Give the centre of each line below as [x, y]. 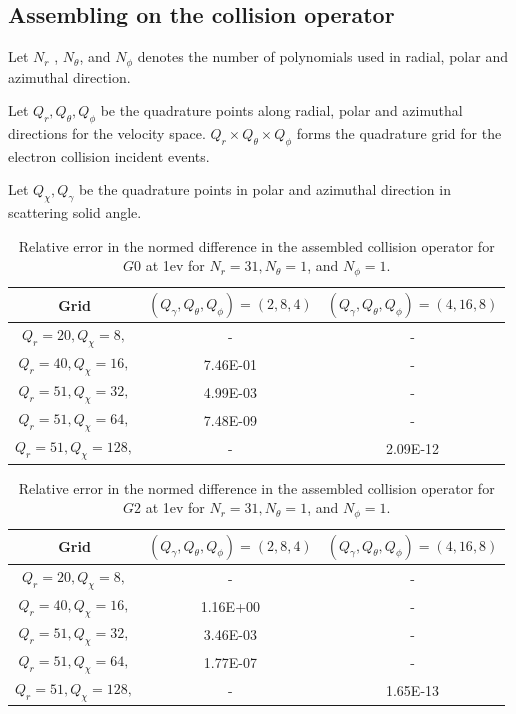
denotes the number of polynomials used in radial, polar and [322, 56]
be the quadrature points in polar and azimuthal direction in [264, 189]
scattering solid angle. [75, 212]
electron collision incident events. [109, 155]
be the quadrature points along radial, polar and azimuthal [281, 110]
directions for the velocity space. [107, 133]
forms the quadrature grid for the [399, 133]
